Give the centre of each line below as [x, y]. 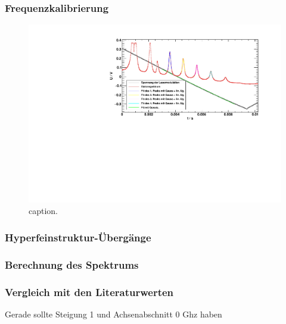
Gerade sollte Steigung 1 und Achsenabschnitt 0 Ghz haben [114, 314]
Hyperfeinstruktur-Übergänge [78, 237]
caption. [43, 211]
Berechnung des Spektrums [72, 264]
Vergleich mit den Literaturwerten [89, 292]
